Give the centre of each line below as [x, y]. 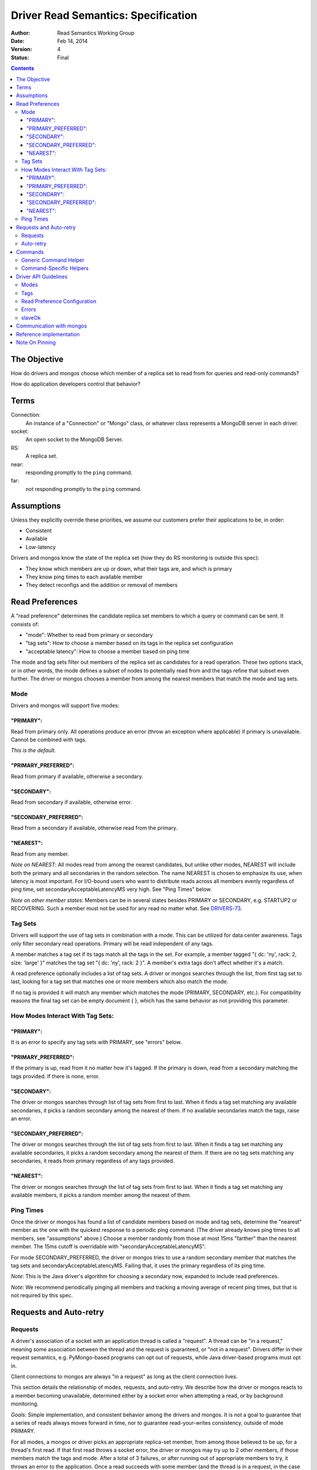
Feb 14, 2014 [72, 41]
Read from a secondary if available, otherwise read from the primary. [94, 828]
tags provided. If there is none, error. [55, 1076]
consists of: [25, 624]
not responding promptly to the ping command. [84, 489]
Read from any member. [40, 854]
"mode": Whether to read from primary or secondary [89, 635]
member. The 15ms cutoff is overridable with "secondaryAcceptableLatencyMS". [108, 1247]
